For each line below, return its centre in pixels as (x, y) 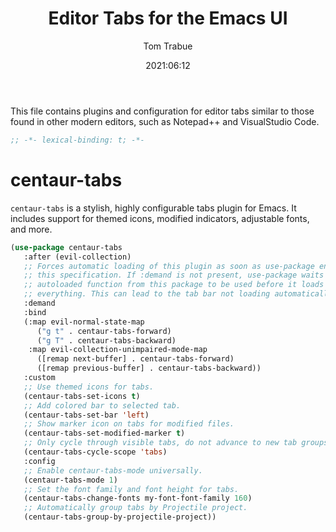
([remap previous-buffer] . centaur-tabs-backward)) (149, 368)
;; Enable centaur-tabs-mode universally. (113, 470)
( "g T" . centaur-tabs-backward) (106, 340)
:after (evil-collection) (77, 257)
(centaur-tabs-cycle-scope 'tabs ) (95, 452)
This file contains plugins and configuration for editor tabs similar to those (162, 111)
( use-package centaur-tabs (66, 247)
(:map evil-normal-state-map (84, 322)
